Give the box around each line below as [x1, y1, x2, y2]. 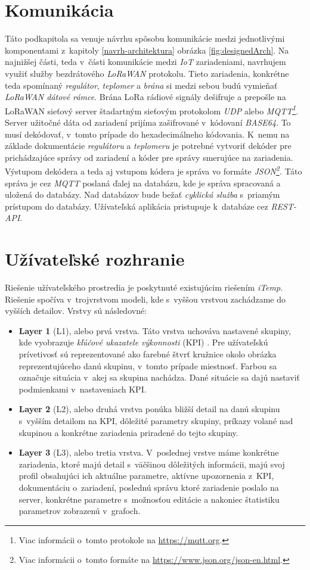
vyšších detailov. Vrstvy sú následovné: [5, 304, 147, 317]
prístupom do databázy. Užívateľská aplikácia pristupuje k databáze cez [5, 200, 268, 212]
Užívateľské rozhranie [5, 247, 185, 271]
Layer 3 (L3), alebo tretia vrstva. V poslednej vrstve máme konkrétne [18, 446, 279, 459]
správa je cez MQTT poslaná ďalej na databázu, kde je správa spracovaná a [5, 176, 281, 189]
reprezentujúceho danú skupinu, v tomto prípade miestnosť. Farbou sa [18, 359, 277, 372]
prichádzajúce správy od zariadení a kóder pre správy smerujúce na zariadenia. [5, 151, 293, 163]
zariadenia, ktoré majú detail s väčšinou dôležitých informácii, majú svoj [18, 457, 285, 470]
